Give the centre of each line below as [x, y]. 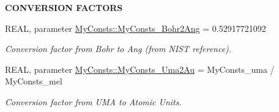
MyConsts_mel [34, 81]
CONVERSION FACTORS [64, 7]
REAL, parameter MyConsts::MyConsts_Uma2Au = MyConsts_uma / [140, 69]
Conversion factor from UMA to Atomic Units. [93, 101]
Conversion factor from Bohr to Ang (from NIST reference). [118, 49]
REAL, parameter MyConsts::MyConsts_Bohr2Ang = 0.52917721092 [136, 28]
